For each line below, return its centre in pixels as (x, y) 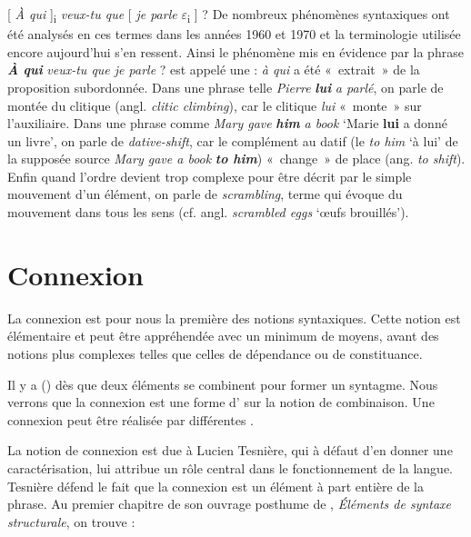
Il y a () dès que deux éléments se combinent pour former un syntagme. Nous (223, 384)
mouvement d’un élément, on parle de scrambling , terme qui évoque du (205, 194)
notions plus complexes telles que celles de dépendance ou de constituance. (215, 353)
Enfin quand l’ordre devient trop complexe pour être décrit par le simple (210, 176)
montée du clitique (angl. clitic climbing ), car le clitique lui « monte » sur (215, 105)
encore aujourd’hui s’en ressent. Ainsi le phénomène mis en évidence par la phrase (235, 51)
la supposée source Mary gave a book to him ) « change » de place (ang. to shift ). (236, 159)
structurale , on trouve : (71, 521)
